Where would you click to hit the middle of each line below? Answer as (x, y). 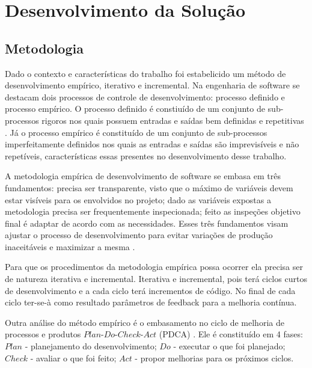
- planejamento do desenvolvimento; (91, 346)
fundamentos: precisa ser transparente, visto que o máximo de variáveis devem (149, 187)
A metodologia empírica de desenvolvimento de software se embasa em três (143, 176)
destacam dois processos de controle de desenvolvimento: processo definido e (145, 97)
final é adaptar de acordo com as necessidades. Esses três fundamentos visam (147, 223)
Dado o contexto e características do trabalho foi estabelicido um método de (145, 73)
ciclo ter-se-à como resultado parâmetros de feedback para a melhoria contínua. (151, 302)
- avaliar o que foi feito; (73, 357)
